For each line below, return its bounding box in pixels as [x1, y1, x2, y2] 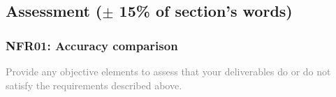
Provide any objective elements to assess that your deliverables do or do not [6, 64, 331, 78]
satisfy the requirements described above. [6, 77, 182, 92]
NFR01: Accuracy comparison [6, 36, 178, 54]
